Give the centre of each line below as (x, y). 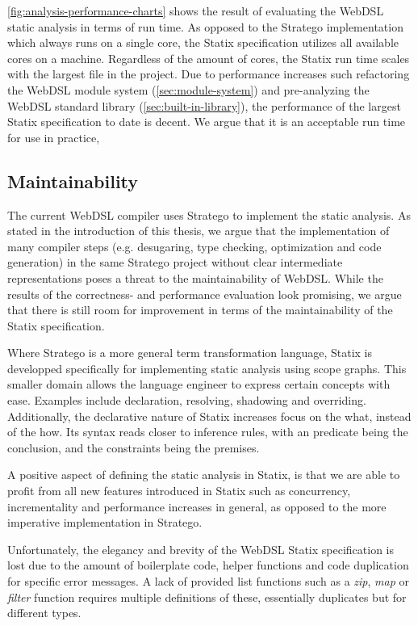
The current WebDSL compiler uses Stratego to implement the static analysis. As (209, 214)
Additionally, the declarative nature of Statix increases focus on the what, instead (209, 416)
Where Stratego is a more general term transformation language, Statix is (190, 353)
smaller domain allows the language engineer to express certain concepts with (199, 384)
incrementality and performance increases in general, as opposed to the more (197, 506)
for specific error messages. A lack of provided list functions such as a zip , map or (208, 581)
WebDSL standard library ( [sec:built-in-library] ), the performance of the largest (204, 105)
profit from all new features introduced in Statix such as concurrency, (179, 491)
